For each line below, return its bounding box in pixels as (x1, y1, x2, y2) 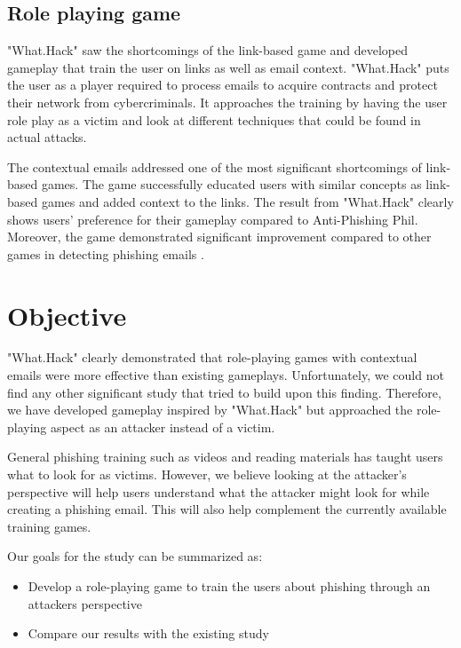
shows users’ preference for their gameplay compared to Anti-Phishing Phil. (7, 209, 418, 228)
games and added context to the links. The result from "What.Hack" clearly (41, 192, 454, 210)
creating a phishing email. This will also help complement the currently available (7, 500, 447, 518)
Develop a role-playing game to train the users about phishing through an (28, 576, 431, 595)
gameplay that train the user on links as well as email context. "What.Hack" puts (7, 58, 449, 76)
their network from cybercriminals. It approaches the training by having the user (7, 92, 448, 111)
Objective (7, 296, 127, 333)
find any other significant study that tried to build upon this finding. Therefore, (7, 383, 441, 401)
